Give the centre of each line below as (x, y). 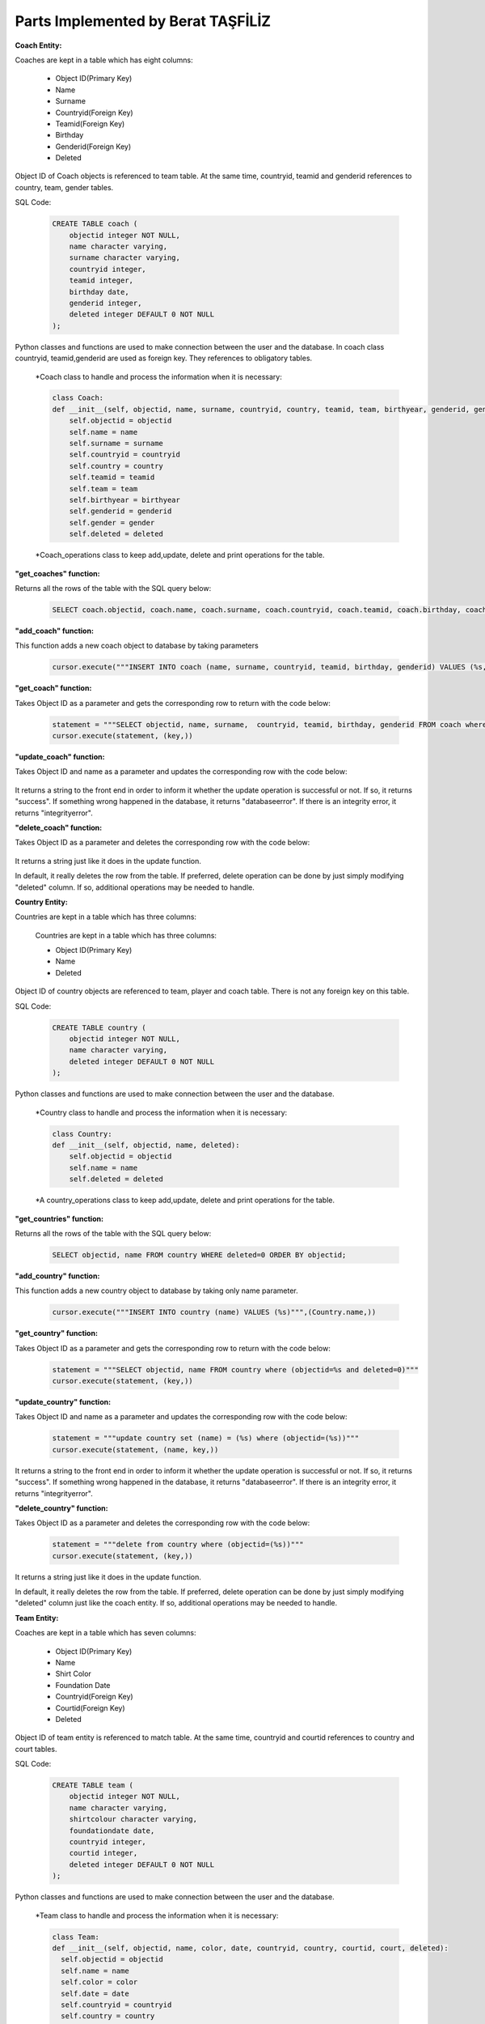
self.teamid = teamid (112, 477)
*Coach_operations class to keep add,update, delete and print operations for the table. (180, 555)
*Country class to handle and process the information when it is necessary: (161, 1112)
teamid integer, (101, 281)
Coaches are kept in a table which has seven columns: (106, 1633)
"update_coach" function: (60, 757)
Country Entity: (41, 902)
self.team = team (103, 489)
